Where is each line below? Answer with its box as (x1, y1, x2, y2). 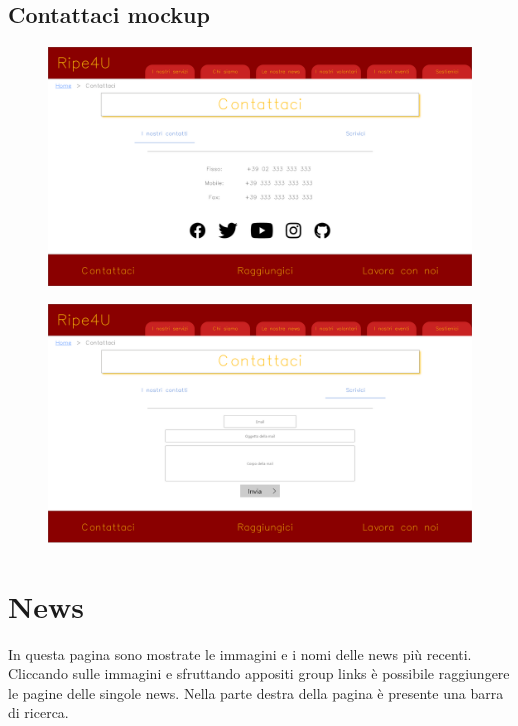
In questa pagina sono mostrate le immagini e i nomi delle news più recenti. (8, 643, 472, 664)
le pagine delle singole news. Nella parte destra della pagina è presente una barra (8, 682, 504, 703)
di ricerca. (8, 702, 69, 723)
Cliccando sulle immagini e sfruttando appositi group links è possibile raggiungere (8, 663, 510, 684)
